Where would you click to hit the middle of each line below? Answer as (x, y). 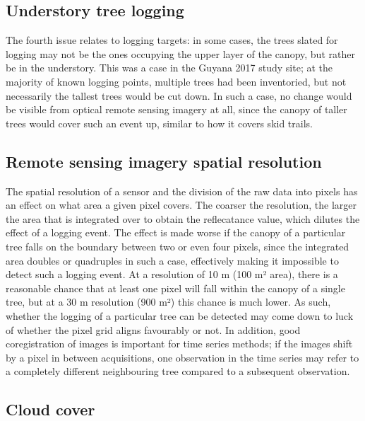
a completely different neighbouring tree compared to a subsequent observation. (178, 371)
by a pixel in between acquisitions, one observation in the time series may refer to (182, 357)
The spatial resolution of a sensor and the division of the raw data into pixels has (182, 191)
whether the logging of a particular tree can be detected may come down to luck (180, 315)
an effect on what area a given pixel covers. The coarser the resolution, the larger (181, 205)
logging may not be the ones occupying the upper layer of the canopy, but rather (180, 53)
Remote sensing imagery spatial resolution (164, 161)
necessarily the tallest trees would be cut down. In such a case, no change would (179, 95)
